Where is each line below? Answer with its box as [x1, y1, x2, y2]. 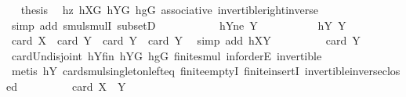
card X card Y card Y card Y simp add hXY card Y [11, 32, 361, 48]
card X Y [71, 77, 126, 94]
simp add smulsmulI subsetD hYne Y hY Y [11, 16, 346, 33]
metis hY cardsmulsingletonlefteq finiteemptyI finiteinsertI [11, 63, 299, 79]
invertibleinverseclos [304, 63, 401, 79]
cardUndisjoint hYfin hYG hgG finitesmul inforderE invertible [11, 47, 322, 63]
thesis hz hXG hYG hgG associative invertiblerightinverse [20, 2, 318, 17]
